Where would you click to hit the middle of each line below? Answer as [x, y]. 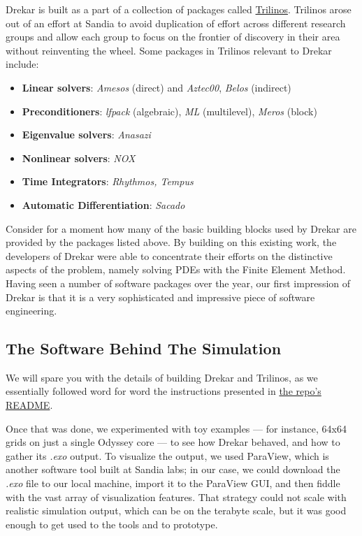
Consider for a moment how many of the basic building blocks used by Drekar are [181, 228]
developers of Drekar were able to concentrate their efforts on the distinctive [169, 255]
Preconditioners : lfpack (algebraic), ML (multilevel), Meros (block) [169, 111]
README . [29, 405]
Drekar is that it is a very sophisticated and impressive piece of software [160, 297]
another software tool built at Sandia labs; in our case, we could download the [173, 469]
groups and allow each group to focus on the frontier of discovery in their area [173, 37]
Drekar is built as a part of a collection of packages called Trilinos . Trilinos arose [179, 9]
